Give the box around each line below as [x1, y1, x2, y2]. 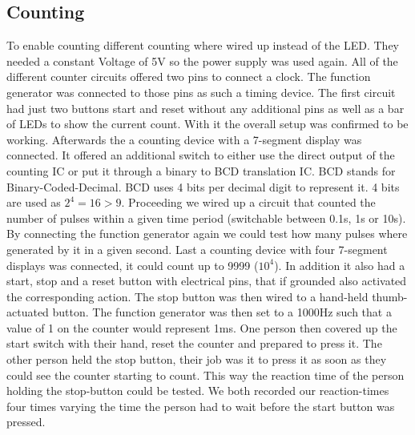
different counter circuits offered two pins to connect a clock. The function [6, 68, 371, 85]
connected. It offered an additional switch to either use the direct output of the [6, 147, 395, 163]
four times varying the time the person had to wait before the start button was [6, 397, 395, 414]
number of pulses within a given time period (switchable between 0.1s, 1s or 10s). [6, 209, 406, 226]
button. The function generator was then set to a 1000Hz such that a [52, 304, 392, 320]
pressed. [6, 413, 46, 430]
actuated [6, 304, 49, 320]
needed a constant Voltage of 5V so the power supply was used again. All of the [6, 52, 398, 69]
